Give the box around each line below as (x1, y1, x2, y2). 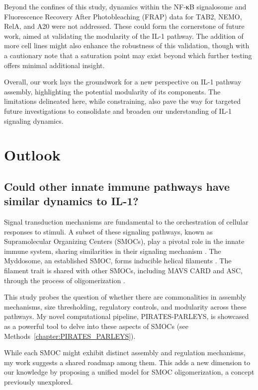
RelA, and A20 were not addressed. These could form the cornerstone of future (4, 21, 245, 31)
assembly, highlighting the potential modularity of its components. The (4, 86, 221, 96)
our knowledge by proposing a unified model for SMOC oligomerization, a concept (4, 367, 255, 377)
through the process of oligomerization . (4, 275, 125, 285)
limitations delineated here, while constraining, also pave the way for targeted (4, 96, 241, 106)
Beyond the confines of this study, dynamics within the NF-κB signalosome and (4, 1, 247, 11)
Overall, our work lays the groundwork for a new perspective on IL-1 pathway (4, 77, 242, 87)
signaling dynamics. (4, 115, 64, 126)
